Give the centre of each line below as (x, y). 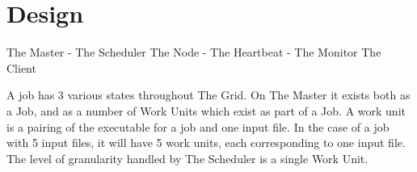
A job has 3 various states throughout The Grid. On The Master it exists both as (208, 95)
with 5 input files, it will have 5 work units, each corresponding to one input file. (206, 143)
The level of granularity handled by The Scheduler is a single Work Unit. (187, 158)
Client (21, 67)
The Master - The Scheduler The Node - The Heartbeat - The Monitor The (194, 52)
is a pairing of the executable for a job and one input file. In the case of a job (198, 126)
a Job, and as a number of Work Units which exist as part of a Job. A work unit (206, 110)
